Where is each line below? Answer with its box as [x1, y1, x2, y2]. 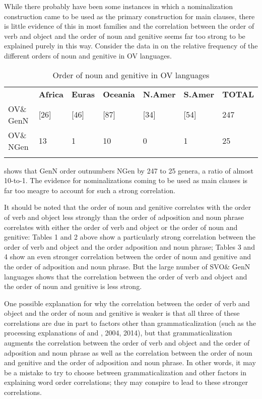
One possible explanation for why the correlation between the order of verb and [4, 298, 250, 308]
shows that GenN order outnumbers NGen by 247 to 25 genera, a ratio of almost [4, 165, 253, 176]
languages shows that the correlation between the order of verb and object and [4, 271, 247, 281]
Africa [38, 88, 63, 100]
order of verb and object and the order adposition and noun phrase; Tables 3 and [4, 241, 255, 252]
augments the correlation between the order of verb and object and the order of [4, 337, 250, 348]
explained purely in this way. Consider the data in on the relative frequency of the [4, 40, 258, 51]
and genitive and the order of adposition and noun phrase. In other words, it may [4, 357, 256, 368]
